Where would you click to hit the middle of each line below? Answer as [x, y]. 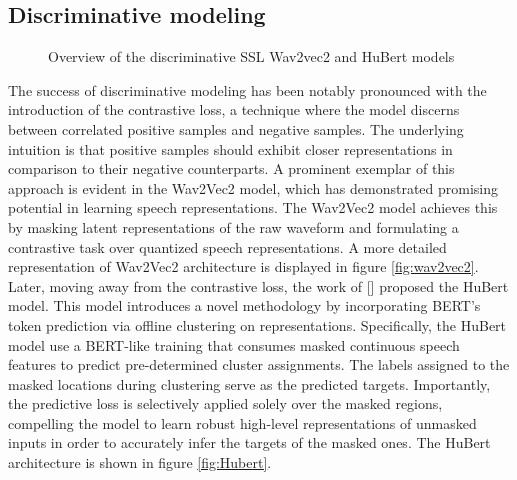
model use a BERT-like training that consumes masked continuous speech [234, 344]
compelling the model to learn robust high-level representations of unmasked [242, 422]
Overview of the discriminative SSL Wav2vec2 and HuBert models [251, 56]
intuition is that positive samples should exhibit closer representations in [230, 148]
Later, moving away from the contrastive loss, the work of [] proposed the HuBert [258, 285]
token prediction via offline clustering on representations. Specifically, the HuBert [257, 324]
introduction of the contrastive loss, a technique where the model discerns [234, 109]
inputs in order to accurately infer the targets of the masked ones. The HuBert [249, 442]
